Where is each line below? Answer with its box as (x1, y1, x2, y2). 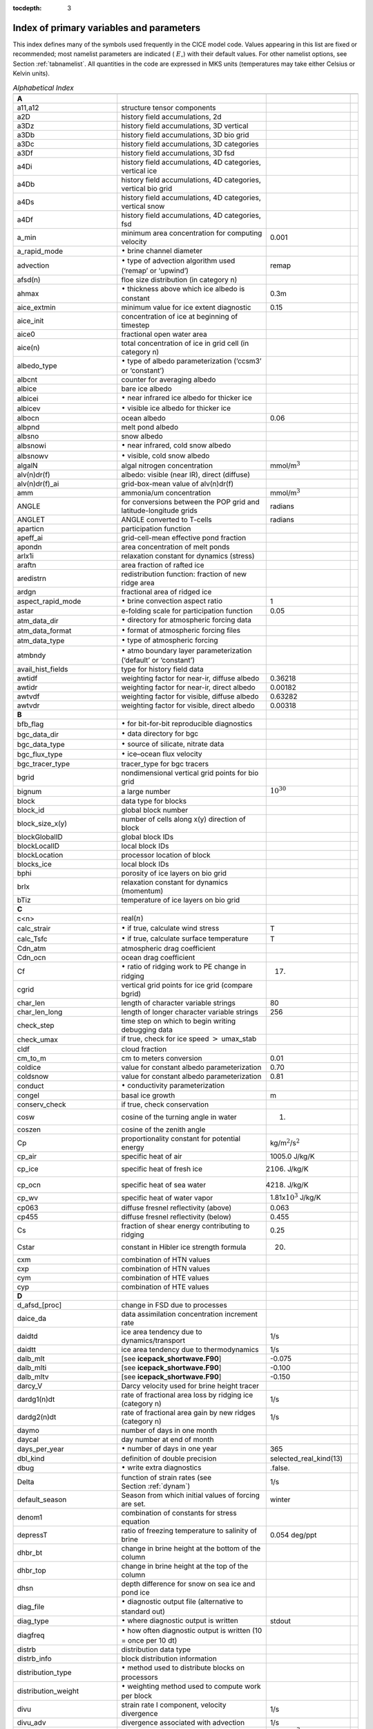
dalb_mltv (17, 1371, 49, 1381)
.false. (269, 1463, 290, 1473)
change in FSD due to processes (121, 1300, 227, 1310)
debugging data (121, 1025, 173, 1035)
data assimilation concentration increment (121, 1309, 258, 1319)
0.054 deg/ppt (269, 1531, 317, 1540)
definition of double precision (121, 1454, 217, 1463)
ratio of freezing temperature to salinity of (121, 1526, 257, 1535)
